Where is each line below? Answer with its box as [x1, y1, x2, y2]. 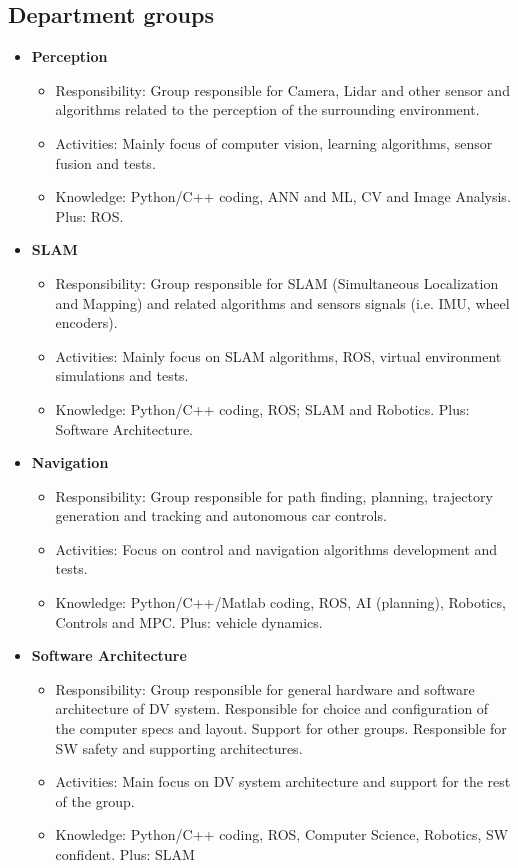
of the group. [55, 790, 135, 811]
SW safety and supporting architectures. [55, 737, 303, 758]
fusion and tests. [55, 152, 156, 173]
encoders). [55, 312, 118, 333]
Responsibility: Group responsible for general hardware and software [55, 678, 475, 699]
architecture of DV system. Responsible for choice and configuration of [55, 698, 489, 719]
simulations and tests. [55, 365, 189, 386]
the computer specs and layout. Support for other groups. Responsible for [55, 718, 507, 739]
